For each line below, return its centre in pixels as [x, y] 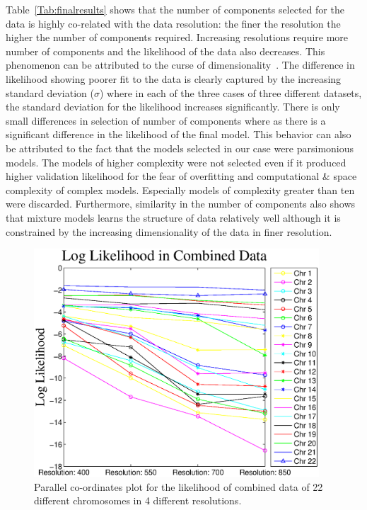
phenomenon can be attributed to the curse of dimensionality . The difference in [180, 65]
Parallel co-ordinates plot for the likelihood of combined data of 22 [179, 486]
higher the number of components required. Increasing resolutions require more [177, 37]
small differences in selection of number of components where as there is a [166, 120]
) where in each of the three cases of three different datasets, [231, 92]
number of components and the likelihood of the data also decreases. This [165, 51]
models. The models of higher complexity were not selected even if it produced [176, 162]
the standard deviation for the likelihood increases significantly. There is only [173, 107]
